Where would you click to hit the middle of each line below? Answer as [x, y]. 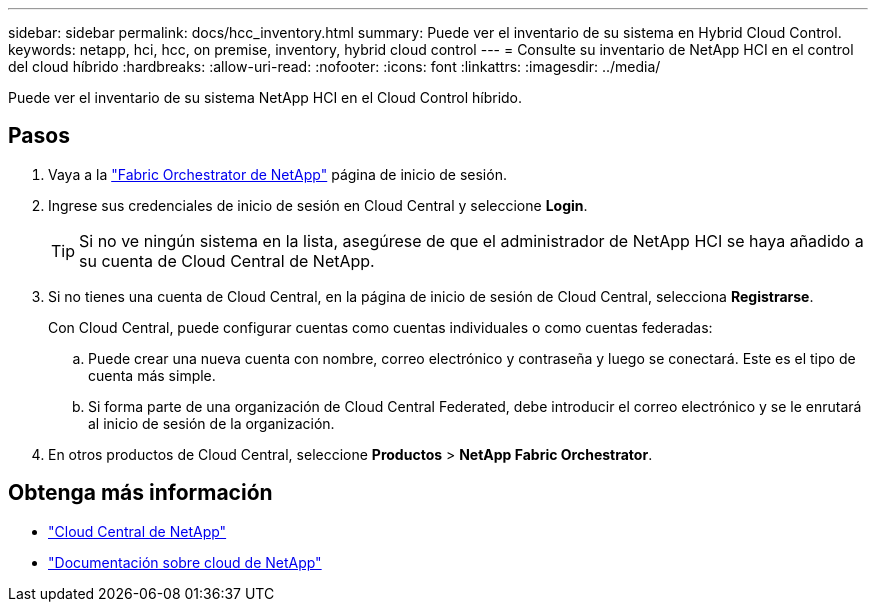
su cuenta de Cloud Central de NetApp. [227, 260]
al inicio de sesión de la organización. [211, 423]
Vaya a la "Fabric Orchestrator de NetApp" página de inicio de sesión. [277, 174]
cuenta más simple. [152, 375]
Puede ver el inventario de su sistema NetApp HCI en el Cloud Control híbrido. [265, 97]
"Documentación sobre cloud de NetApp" [185, 562]
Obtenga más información [140, 493]
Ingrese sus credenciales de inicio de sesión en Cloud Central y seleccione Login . [318, 205]
